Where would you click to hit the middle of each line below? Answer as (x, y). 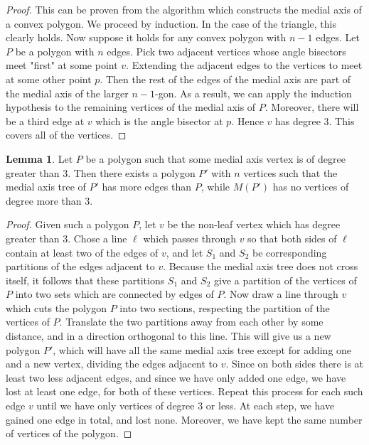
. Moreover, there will (312, 107)
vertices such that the (290, 172)
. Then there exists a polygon (132, 172)
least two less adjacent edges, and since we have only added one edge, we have (176, 377)
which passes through (189, 238)
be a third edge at (45, 120)
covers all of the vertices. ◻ (66, 135)
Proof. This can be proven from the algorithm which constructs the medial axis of (184, 9)
